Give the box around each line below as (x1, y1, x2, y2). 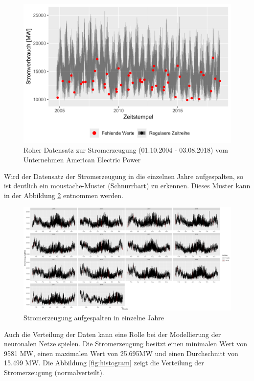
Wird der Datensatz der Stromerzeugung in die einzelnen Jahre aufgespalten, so (4, 171, 243, 181)
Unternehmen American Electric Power (23, 155, 141, 165)
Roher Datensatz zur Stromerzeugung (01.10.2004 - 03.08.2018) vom (23, 145, 228, 155)
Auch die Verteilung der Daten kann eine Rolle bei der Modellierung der (4, 329, 221, 339)
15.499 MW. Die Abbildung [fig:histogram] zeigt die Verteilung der (4, 358, 204, 368)
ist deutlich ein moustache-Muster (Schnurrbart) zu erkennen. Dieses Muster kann (4, 180, 251, 191)
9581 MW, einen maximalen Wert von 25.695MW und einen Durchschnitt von (4, 348, 238, 358)
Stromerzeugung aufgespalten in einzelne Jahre (23, 313, 164, 323)
